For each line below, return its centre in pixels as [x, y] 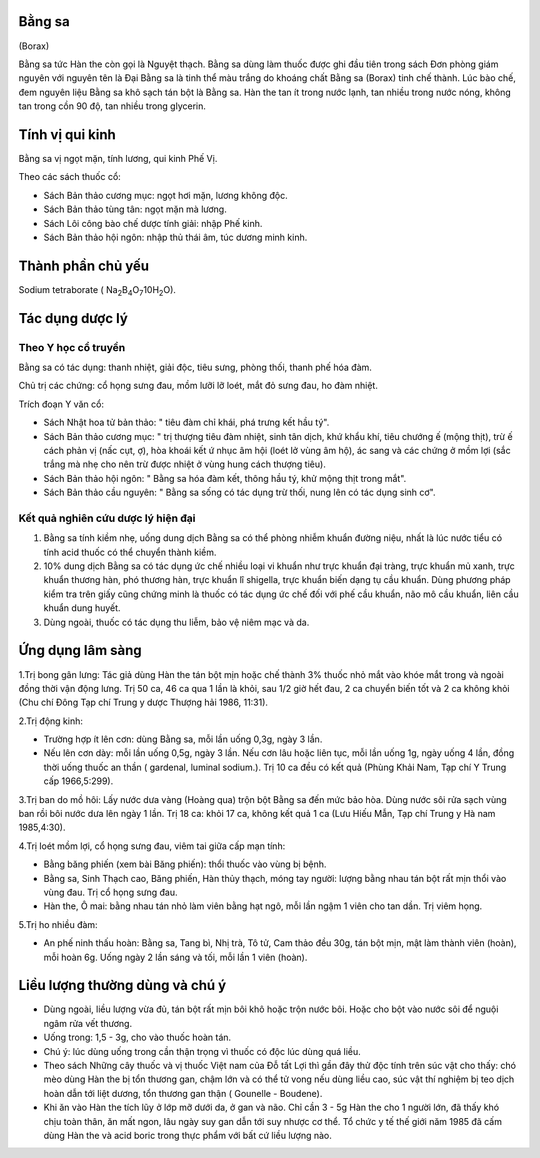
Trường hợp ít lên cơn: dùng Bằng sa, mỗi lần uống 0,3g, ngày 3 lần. [183, 739]
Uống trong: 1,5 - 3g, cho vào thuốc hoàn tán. [137, 1037]
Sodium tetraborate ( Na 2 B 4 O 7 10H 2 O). [97, 290]
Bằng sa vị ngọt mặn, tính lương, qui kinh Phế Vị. [118, 158]
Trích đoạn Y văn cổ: [61, 404]
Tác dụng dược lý [73, 318]
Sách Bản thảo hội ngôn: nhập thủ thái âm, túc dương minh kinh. [175, 237]
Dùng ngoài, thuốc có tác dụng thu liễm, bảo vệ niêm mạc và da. [176, 622]
